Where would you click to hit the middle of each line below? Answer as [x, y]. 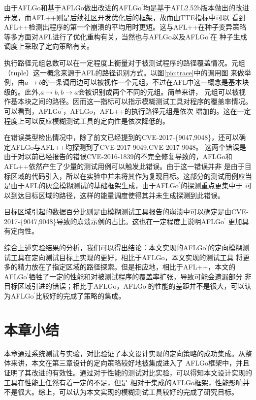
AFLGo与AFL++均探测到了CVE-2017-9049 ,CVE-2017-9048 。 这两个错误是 [128, 147]
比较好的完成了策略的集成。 [80, 296]
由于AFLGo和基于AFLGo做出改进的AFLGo [73, 7]
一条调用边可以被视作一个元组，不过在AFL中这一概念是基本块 [149, 82]
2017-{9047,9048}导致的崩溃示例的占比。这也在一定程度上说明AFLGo [114, 221]
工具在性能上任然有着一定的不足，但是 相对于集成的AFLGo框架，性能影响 [124, 382]
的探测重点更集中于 [211, 185]
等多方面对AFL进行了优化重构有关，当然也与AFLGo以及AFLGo [106, 36]
